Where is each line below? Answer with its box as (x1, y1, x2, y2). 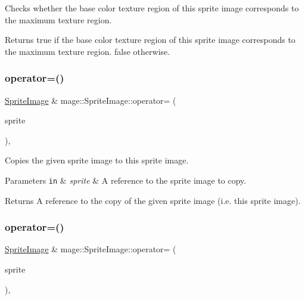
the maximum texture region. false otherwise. (5, 45, 170, 57)
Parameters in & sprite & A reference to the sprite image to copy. (5, 174, 247, 186)
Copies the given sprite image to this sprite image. (5, 154, 189, 166)
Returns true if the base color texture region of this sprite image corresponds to (5, 33, 295, 46)
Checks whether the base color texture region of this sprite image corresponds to (5, 2, 299, 14)
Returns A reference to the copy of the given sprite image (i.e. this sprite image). (5, 194, 301, 206)
